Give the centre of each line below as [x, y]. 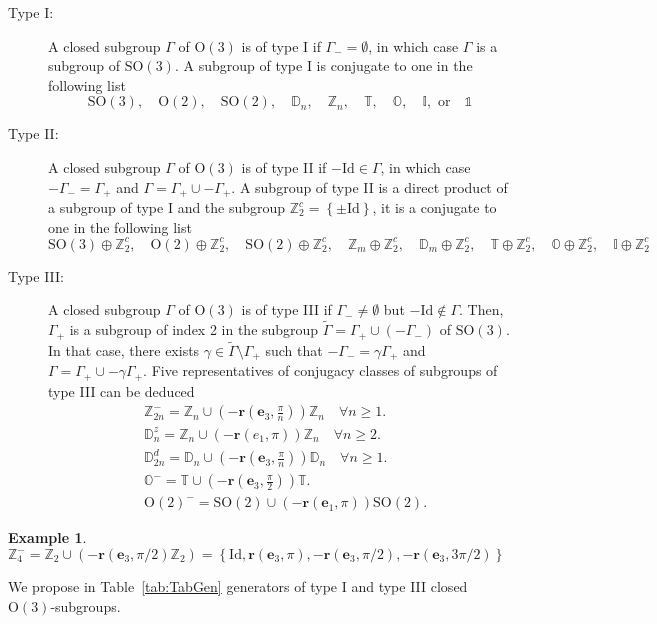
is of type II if [284, 166]
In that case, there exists [124, 349]
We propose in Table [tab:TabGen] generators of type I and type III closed [238, 586]
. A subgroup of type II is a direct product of [369, 186]
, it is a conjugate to [434, 207]
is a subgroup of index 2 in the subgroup [194, 329]
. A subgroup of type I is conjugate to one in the [323, 65]
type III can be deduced [121, 390]
